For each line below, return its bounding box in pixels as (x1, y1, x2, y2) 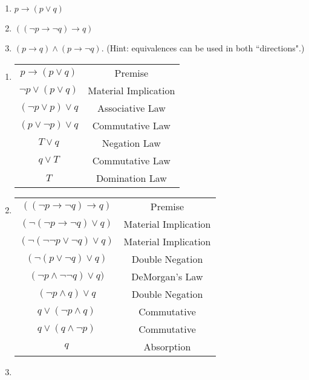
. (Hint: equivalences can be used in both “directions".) (101, 42, 305, 54)
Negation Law (102, 135, 161, 150)
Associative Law (97, 100, 166, 115)
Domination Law (96, 170, 167, 185)
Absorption (143, 339, 191, 353)
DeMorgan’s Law (131, 269, 203, 283)
